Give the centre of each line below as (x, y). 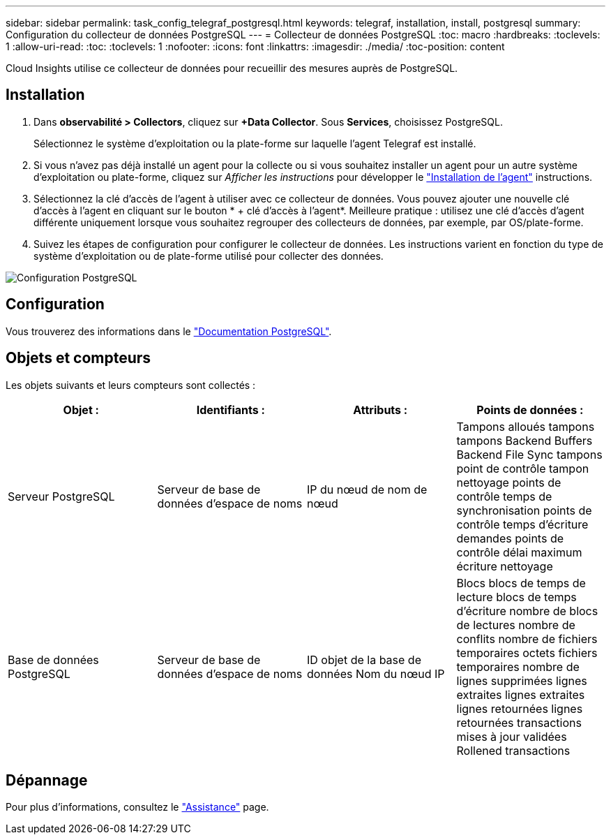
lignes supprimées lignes (522, 680)
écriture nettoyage (505, 566)
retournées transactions (519, 722)
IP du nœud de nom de (367, 489)
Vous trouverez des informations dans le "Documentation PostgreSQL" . (169, 331)
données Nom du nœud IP (376, 673)
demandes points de (510, 538)
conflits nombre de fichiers (527, 639)
